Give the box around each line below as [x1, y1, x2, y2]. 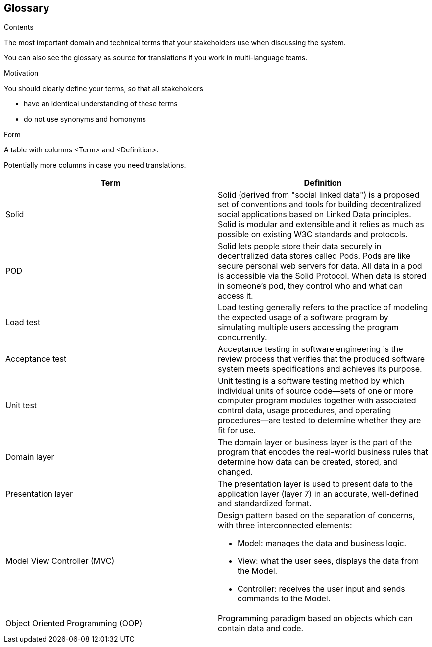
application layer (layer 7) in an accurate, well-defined [218, 489, 419, 499]
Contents [4, 23, 34, 32]
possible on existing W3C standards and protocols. [218, 229, 408, 240]
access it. [218, 291, 253, 301]
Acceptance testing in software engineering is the [218, 344, 403, 354]
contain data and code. [218, 623, 304, 634]
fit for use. [218, 425, 256, 436]
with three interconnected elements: [218, 520, 352, 531]
